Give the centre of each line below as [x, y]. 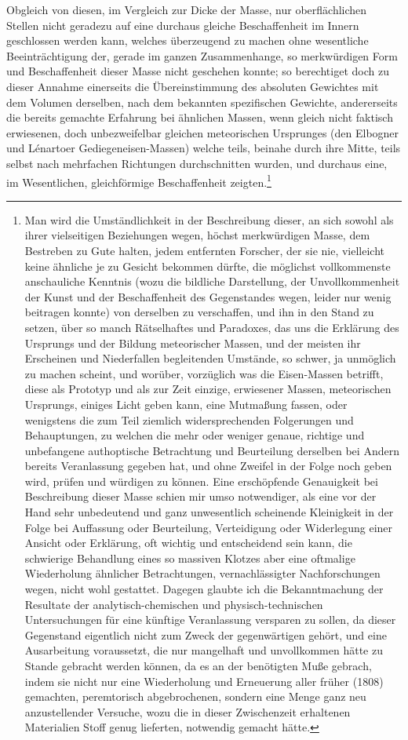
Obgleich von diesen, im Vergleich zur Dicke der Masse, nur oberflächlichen [187, 9]
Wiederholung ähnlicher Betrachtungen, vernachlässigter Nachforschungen [202, 573]
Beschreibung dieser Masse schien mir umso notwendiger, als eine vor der [200, 496]
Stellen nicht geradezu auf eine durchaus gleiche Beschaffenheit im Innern [183, 25]
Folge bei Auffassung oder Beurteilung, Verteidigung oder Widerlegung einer [209, 527]
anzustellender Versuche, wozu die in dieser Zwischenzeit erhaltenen [188, 711]
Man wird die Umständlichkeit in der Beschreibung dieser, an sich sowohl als [209, 219]
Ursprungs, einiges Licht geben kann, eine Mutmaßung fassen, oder [186, 404]
